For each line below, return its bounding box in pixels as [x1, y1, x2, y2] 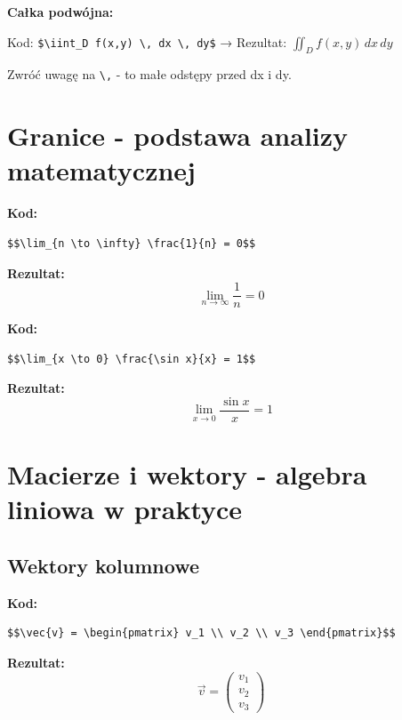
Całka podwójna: [7, 3, 114, 20]
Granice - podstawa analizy [7, 117, 349, 154]
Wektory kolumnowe [7, 552, 200, 579]
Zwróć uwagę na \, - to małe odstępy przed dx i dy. [7, 65, 292, 84]
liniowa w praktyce [7, 491, 243, 527]
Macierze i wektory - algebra [7, 456, 367, 492]
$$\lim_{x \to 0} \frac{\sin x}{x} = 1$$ [7, 352, 256, 365]
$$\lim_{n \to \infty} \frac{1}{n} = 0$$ [7, 236, 256, 250]
